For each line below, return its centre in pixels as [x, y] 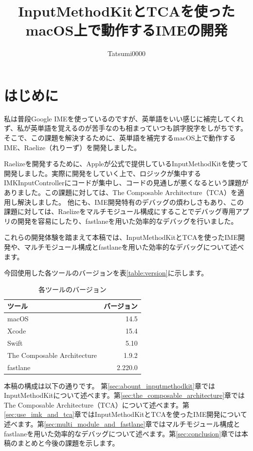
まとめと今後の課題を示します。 [68, 443]
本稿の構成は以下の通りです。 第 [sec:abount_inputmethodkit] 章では [109, 385]
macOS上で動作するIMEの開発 [126, 30]
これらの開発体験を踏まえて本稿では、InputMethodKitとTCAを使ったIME [121, 237]
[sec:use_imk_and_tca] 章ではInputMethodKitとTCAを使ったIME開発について [126, 414]
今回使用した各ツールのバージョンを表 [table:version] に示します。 [106, 273]
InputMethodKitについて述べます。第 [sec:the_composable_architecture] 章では [125, 395]
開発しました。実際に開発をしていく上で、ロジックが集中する [103, 173]
